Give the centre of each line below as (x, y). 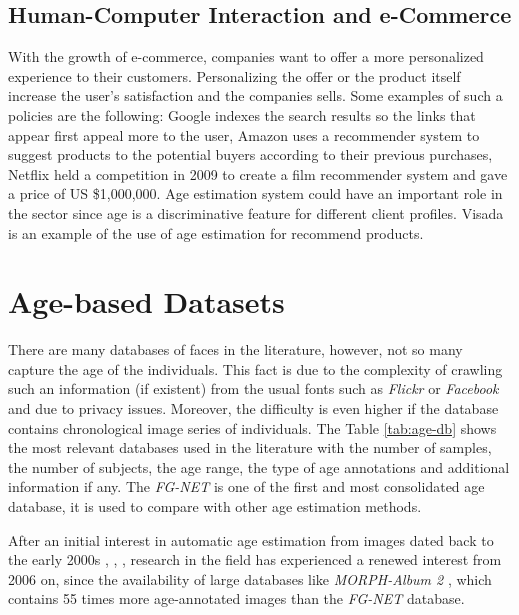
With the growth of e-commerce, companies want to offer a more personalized (246, 56)
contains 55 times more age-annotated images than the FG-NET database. (236, 598)
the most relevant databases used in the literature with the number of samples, (250, 447)
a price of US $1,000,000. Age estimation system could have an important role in (255, 193)
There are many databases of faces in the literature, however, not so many (235, 349)
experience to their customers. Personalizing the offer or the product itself (234, 75)
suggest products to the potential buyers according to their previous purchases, (250, 154)
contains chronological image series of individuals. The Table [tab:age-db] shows (252, 427)
